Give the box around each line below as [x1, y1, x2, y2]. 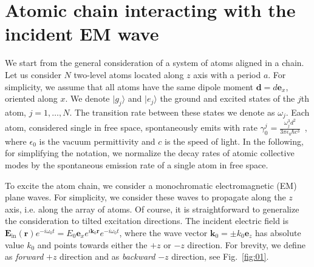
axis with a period [193, 68, 261, 81]
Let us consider [5, 68, 61, 81]
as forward [5, 250, 44, 263]
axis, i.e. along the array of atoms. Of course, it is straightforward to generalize [5, 202, 299, 215]
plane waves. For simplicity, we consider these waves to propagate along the [5, 191, 286, 203]
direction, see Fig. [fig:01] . [171, 250, 269, 263]
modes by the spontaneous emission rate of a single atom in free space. [5, 158, 268, 171]
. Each [285, 105, 310, 118]
